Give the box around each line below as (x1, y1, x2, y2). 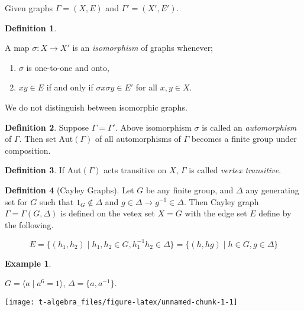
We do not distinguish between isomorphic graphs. (5, 101, 187, 113)
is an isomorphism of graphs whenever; (72, 41, 214, 54)
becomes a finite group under (191, 132, 297, 145)
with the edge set (185, 207, 247, 219)
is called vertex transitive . (189, 164, 282, 176)
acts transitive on (104, 164, 167, 176)
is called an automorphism (202, 121, 297, 133)
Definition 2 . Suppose (5, 121, 89, 133)
